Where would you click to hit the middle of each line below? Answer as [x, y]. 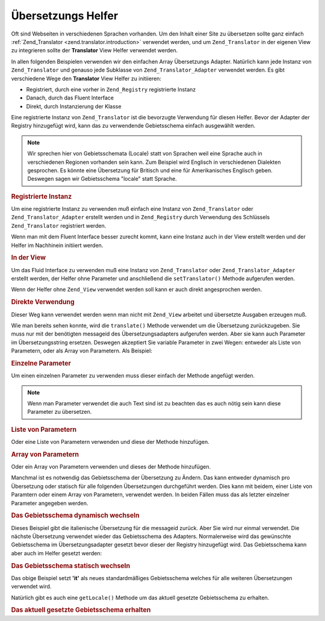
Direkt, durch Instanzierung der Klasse [74, 106]
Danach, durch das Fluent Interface [70, 98]
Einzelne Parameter [41, 363]
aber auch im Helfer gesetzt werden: [57, 553]
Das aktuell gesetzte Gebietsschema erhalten [81, 610]
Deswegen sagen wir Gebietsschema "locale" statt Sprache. [102, 179]
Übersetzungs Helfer [65, 16]
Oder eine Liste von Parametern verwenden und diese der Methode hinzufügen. [110, 442]
